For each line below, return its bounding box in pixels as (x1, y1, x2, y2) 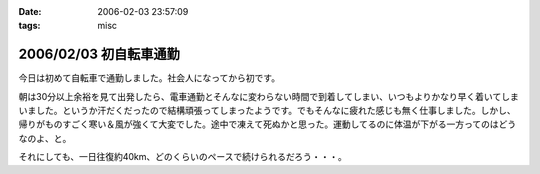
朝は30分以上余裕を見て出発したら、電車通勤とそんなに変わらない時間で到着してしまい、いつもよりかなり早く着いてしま (18, 90, 519, 102)
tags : (18, 20, 41, 32)
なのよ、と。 (18, 132, 72, 144)
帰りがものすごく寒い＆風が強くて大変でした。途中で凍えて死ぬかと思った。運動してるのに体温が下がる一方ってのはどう (18, 118, 517, 130)
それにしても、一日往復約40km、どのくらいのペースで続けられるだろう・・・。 (18, 151, 347, 163)
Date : (18, 6, 42, 17)
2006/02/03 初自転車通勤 (18, 46, 180, 63)
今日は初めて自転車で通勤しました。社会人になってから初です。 (18, 72, 280, 84)
